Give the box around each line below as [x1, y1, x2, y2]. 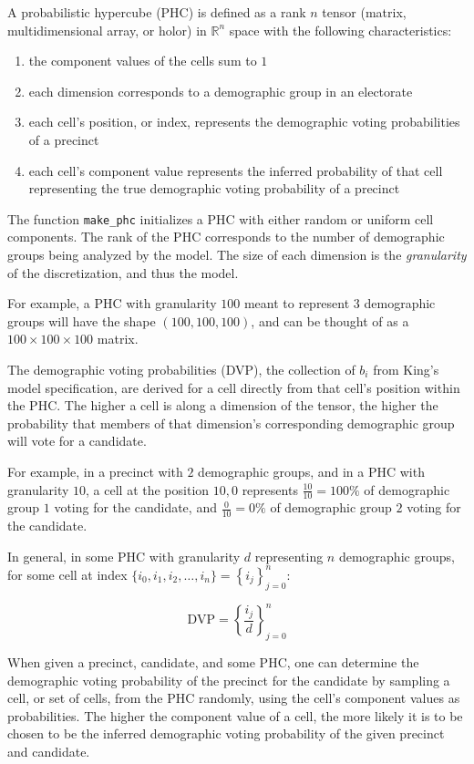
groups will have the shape [7, 311, 156, 330]
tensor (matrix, [322, 3, 407, 21]
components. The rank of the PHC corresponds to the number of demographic [7, 227, 445, 246]
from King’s [373, 359, 439, 378]
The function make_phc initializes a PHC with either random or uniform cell [7, 209, 434, 228]
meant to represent [243, 294, 350, 313]
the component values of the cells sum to [28, 51, 257, 70]
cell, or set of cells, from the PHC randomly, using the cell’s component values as [7, 688, 460, 707]
